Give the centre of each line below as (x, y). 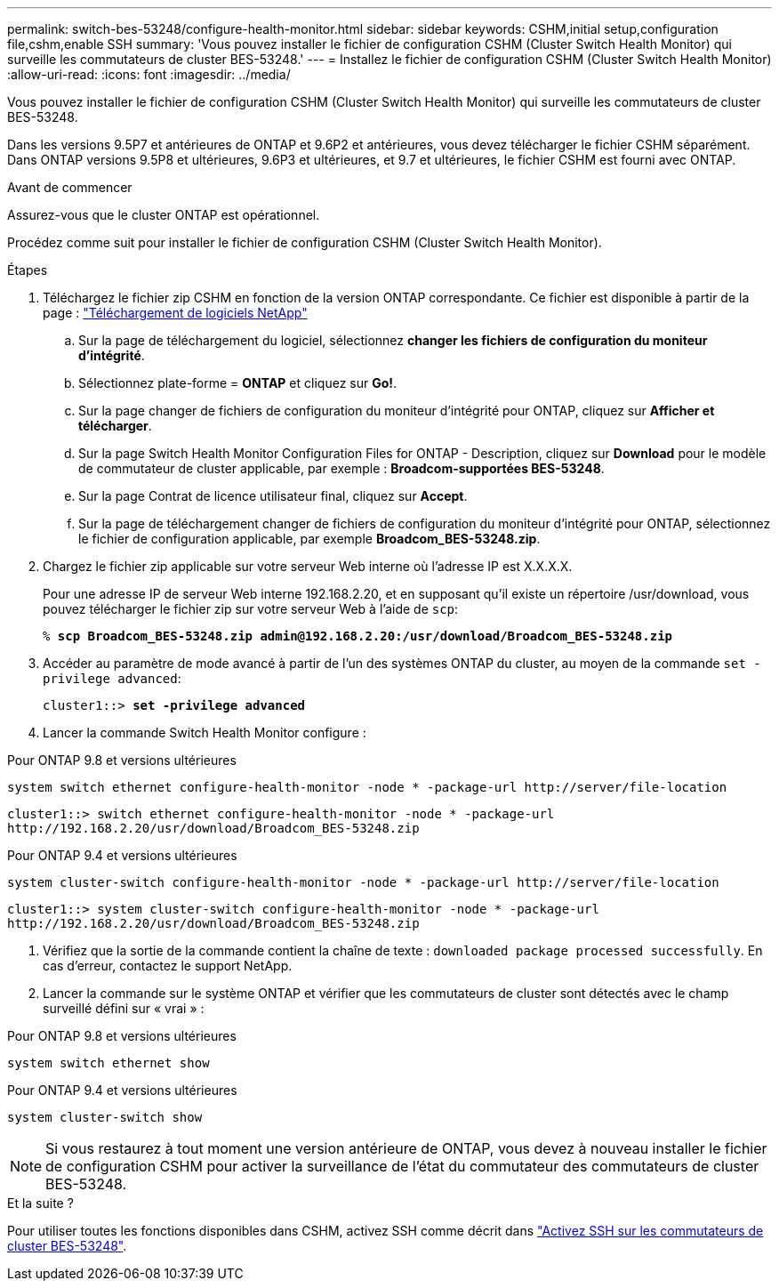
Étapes (28, 270)
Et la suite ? (40, 1203)
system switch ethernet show (108, 1063)
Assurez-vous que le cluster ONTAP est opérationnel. (164, 215)
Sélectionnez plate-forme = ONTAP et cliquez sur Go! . (238, 383)
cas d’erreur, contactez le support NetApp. (168, 966)
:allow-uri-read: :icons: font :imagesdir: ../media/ (149, 74)
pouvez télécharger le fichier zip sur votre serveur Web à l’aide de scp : (251, 609)
